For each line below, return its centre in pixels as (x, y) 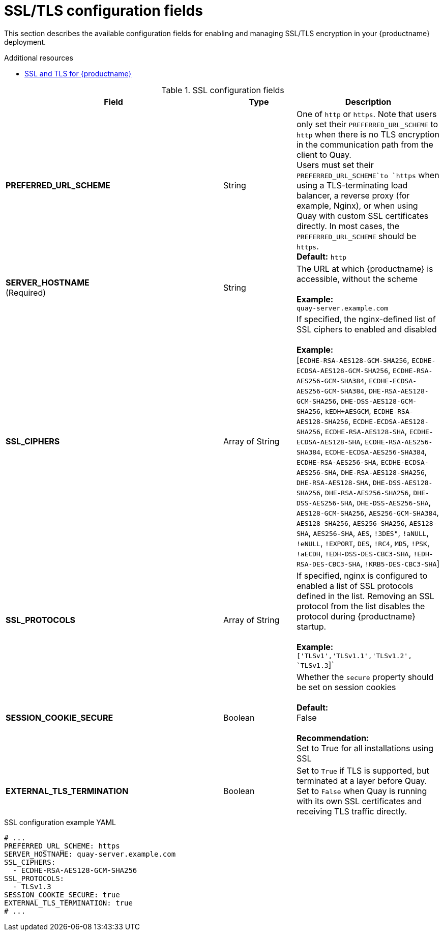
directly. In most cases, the (348, 226)
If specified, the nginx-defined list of (366, 319)
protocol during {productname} (356, 616)
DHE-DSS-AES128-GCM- (379, 401)
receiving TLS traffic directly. (352, 811)
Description (368, 102)
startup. (311, 626)
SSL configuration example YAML (60, 822)
